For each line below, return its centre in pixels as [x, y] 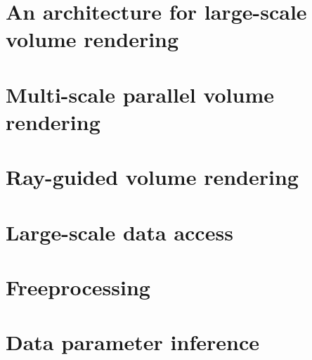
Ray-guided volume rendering [152, 177]
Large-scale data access [119, 232]
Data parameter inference [132, 342]
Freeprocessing [78, 287]
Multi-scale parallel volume [140, 94]
